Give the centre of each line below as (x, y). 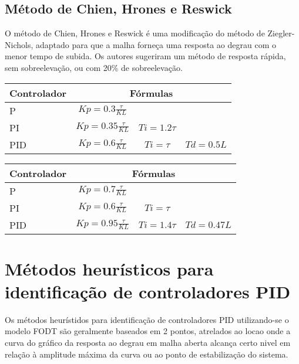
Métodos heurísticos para (109, 268)
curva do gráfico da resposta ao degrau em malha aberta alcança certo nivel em (148, 343)
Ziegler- (281, 33)
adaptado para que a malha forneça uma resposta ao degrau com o (156, 44)
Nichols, (19, 44)
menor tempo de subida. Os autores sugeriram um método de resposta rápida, (145, 56)
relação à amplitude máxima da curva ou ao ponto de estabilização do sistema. (147, 354)
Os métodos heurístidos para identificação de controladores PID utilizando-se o (147, 319)
